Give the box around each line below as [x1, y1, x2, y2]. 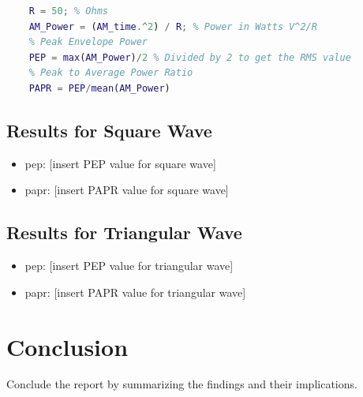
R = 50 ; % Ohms [28, 6, 108, 17]
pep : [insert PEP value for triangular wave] [24, 257, 234, 274]
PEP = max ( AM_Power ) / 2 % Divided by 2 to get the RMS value [28, 51, 351, 63]
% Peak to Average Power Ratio [28, 67, 193, 79]
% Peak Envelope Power [28, 36, 148, 48]
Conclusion [6, 330, 129, 362]
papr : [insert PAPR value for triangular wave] [24, 283, 246, 300]
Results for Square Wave [6, 118, 212, 142]
